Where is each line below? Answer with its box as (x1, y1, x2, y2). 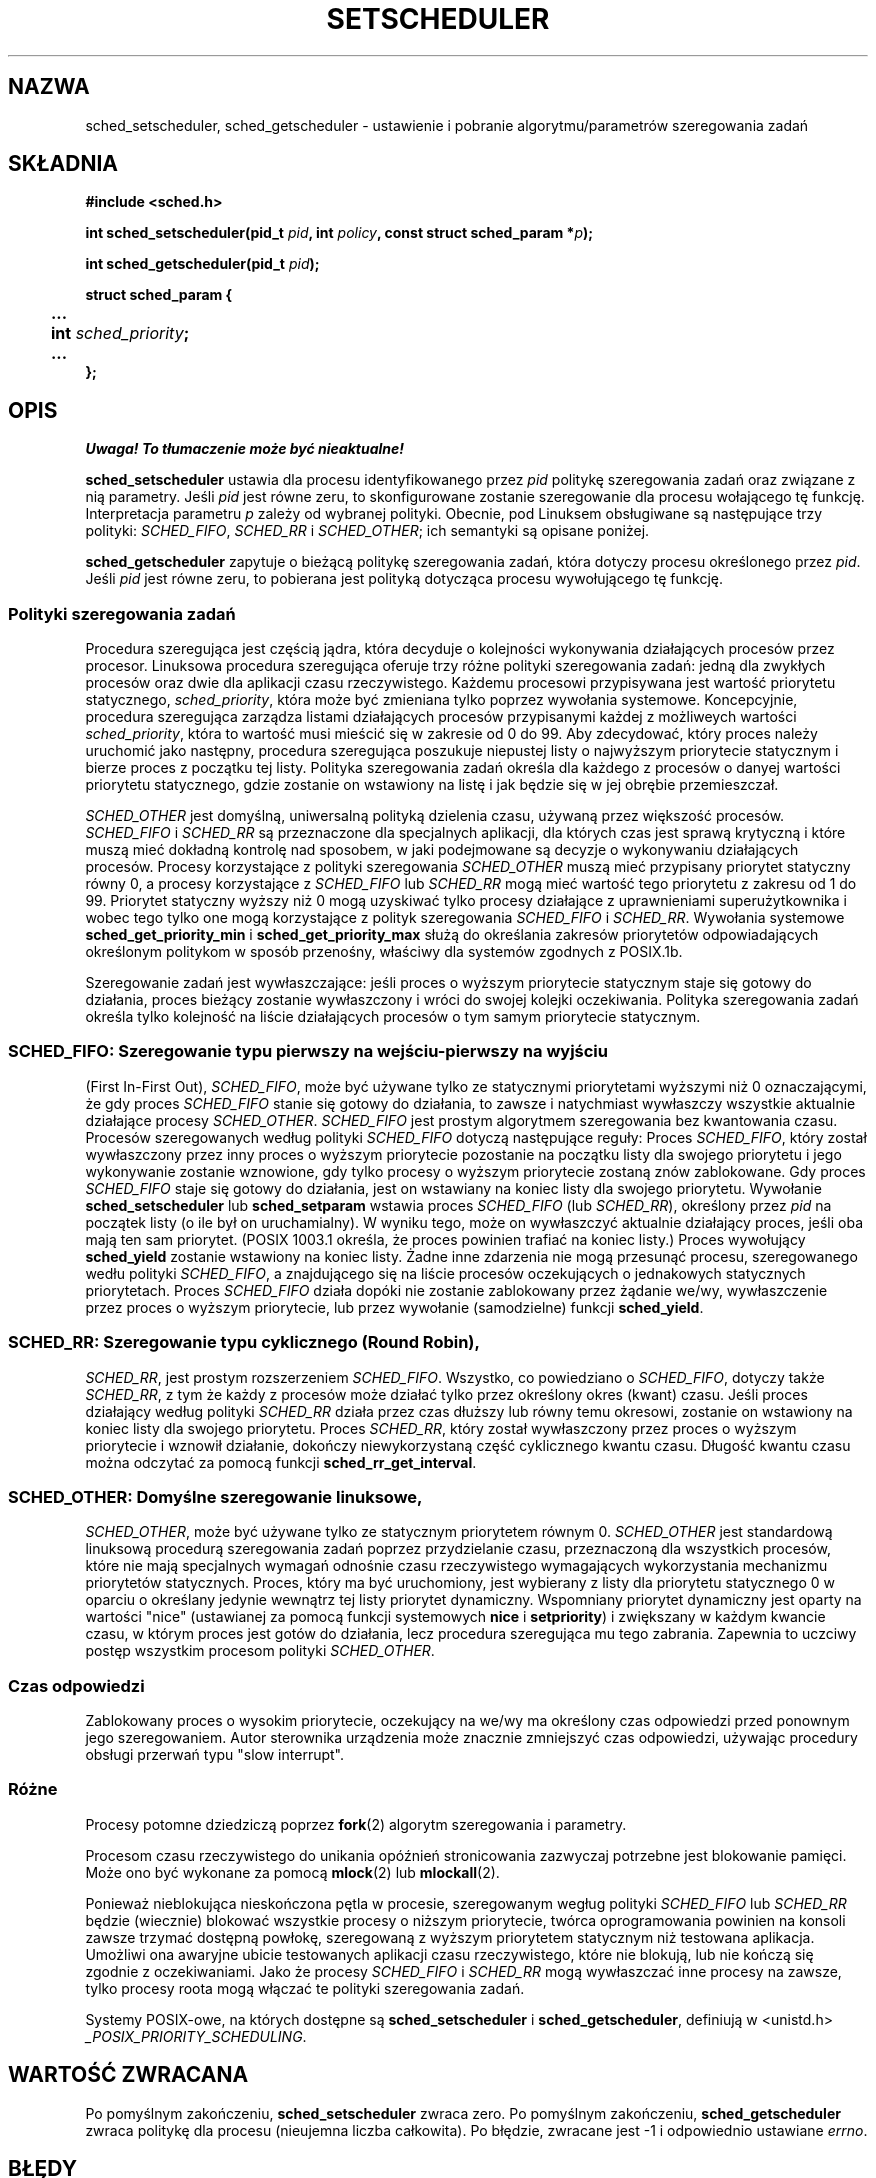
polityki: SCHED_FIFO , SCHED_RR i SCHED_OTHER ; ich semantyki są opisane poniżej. (85, 522, 650, 540)
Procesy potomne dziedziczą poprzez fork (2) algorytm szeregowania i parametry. (85, 1815, 627, 1833)
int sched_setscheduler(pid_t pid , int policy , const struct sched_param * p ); (85, 224, 594, 242)
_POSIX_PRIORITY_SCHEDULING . (85, 2027, 307, 2045)
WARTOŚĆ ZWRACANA (8, 2062, 249, 2088)
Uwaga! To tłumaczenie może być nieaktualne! (85, 440, 405, 458)
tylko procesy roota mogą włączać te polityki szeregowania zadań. (85, 1979, 525, 1997)
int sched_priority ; (51, 323, 190, 344)
